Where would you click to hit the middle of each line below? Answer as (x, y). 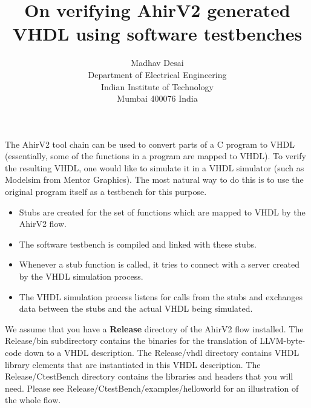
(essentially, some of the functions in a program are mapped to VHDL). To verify (155, 156)
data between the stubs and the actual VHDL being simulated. (136, 308)
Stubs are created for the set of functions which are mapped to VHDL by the (162, 212)
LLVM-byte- (283, 341)
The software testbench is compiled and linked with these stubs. (138, 244)
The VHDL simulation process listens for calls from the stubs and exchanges (161, 296)
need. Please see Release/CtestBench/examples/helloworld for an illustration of (152, 388)
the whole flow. (33, 400)
